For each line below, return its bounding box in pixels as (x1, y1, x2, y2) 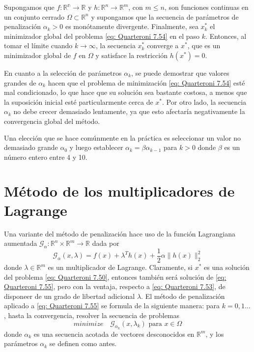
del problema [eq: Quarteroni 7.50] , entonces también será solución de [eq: (4, 271, 226, 282)
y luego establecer (69, 142, 123, 152)
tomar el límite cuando (4, 40, 73, 51)
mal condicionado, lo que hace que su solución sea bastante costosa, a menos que (4, 87, 247, 97)
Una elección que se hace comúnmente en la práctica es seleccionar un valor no (4, 132, 241, 143)
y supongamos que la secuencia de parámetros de (91, 11, 239, 22)
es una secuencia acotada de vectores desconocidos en (33, 328, 195, 339)
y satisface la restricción (95, 50, 168, 60)
